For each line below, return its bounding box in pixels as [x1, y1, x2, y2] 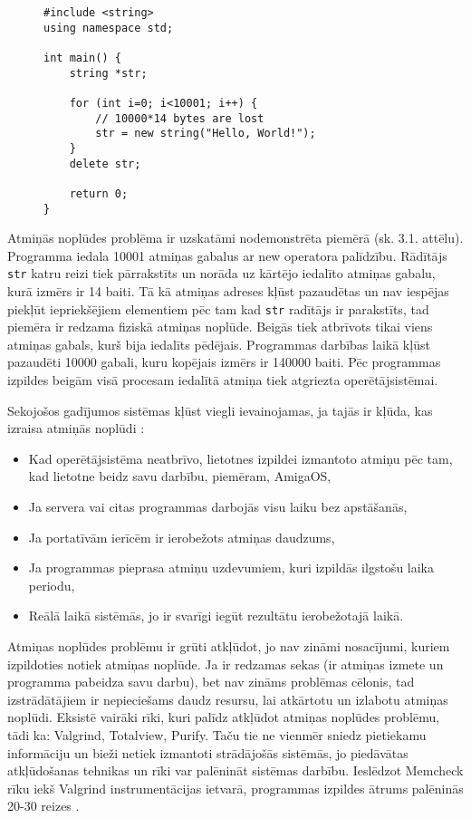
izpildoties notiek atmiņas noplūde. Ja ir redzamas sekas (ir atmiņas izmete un [7, 654, 444, 673]
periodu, [28, 575, 75, 594]
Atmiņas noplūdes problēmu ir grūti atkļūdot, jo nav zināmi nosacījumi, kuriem [7, 637, 450, 655]
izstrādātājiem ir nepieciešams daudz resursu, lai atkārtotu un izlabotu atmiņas [7, 689, 448, 708]
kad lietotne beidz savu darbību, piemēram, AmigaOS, [28, 467, 332, 486]
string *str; [69, 66, 148, 80]
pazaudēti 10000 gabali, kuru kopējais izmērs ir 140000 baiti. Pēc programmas [7, 352, 441, 371]
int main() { [43, 51, 121, 64]
